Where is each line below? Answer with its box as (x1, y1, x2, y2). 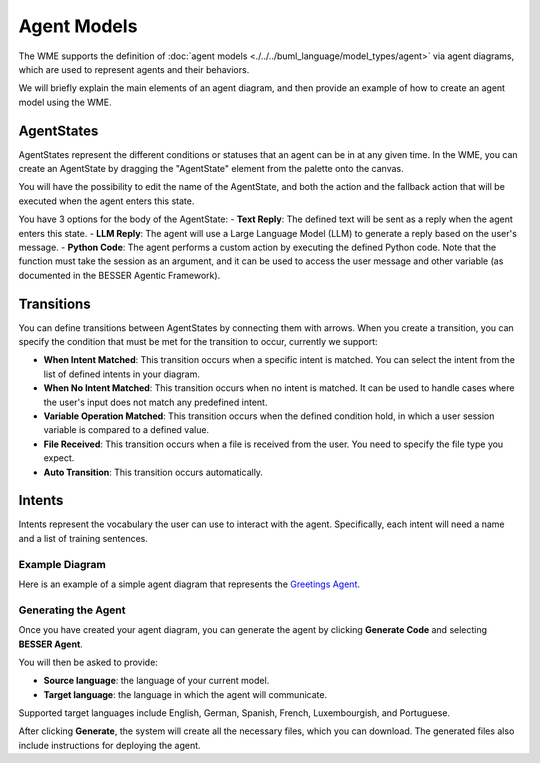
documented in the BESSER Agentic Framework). (18, 269, 221, 281)
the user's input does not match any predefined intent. (43, 396, 268, 408)
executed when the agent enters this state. (18, 195, 195, 207)
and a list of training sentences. (18, 532, 149, 544)
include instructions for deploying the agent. (18, 739, 201, 751)
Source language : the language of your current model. (43, 675, 270, 687)
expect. (43, 452, 75, 464)
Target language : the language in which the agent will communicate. (43, 688, 328, 700)
